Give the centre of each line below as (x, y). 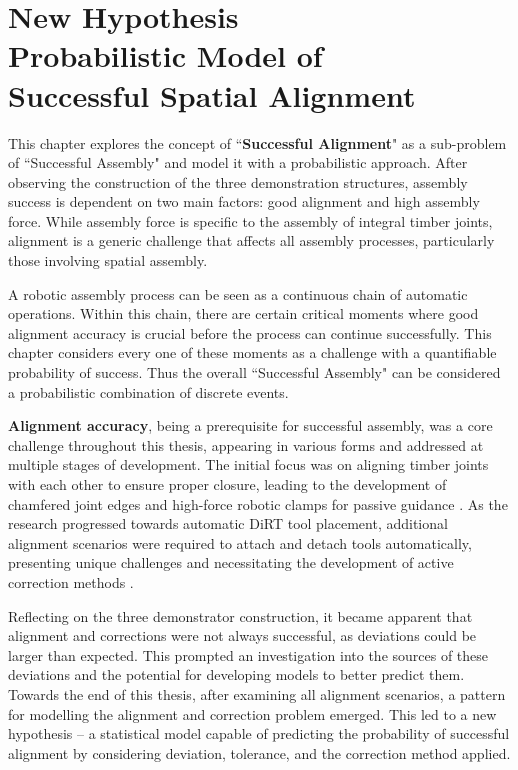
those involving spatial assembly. (108, 260)
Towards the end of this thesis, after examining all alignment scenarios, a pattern (257, 693)
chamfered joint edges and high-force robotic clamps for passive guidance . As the (258, 503)
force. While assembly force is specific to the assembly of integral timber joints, (250, 220)
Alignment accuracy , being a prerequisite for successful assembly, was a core (250, 425)
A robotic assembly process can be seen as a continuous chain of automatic (238, 293)
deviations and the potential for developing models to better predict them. (236, 674)
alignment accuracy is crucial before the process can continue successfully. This (250, 332)
